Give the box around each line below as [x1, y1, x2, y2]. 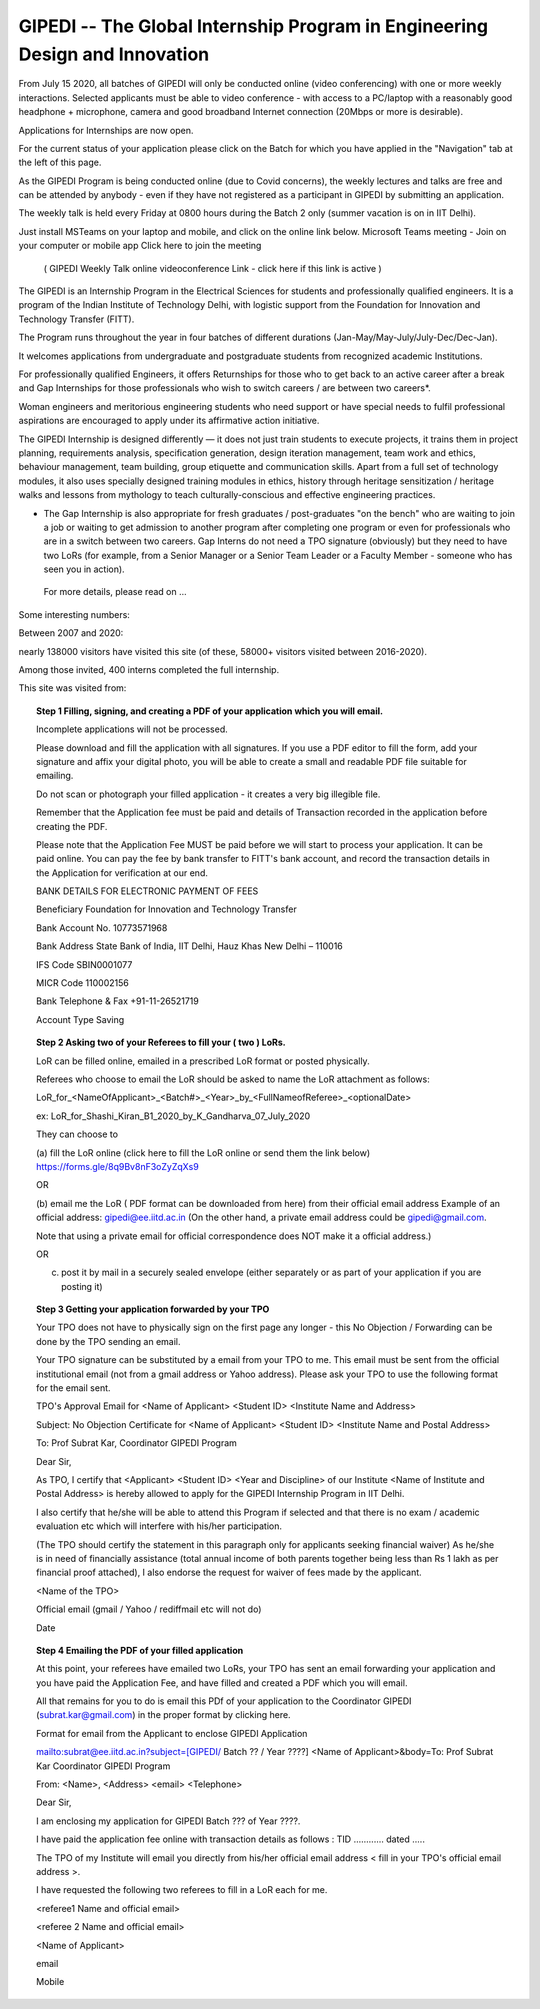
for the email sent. [36, 1382, 111, 1394]
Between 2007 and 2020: [18, 627, 124, 639]
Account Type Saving [36, 1013, 125, 1025]
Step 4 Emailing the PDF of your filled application [36, 1644, 244, 1656]
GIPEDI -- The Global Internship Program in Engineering [18, 15, 489, 37]
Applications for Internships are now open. [18, 124, 194, 136]
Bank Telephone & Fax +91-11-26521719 [36, 995, 199, 1007]
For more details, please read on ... [43, 586, 187, 598]
